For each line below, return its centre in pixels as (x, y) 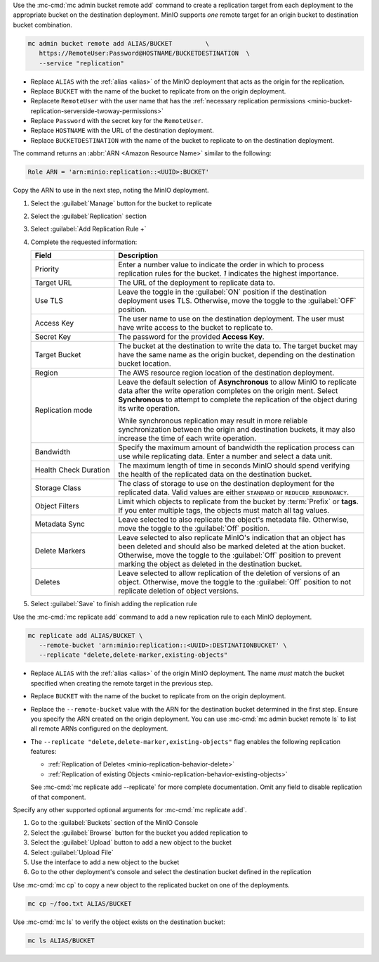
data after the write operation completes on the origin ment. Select (228, 391)
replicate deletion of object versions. (179, 591)
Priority (47, 269)
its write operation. (149, 409)
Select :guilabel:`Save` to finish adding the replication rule (114, 604)
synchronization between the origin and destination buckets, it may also (237, 430)
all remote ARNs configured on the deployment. (99, 729)
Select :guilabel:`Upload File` (72, 852)
